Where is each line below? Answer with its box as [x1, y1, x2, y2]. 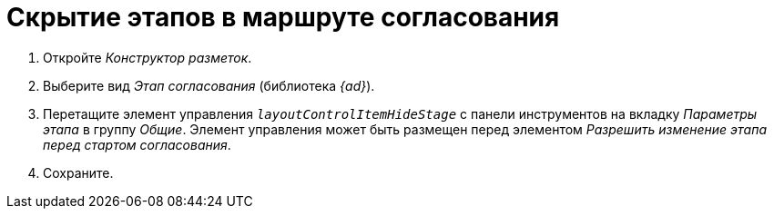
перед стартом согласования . [43, 136, 231, 152]
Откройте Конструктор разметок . [43, 49, 252, 65]
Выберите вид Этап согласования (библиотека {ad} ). [43, 77, 375, 93]
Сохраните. [43, 164, 114, 181]
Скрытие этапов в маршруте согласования [6, 2, 560, 33]
